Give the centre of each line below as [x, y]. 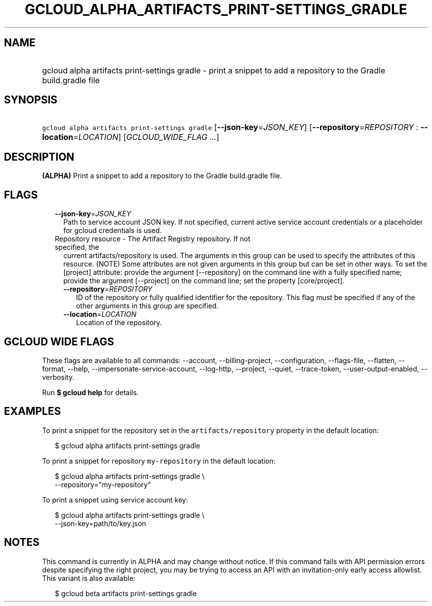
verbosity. [58, 377]
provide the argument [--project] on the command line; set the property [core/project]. [204, 281]
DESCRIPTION [39, 157]
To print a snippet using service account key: [115, 500]
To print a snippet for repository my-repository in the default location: [159, 461]
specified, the [77, 247]
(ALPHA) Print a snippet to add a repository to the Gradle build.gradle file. [162, 176]
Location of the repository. [119, 323]
